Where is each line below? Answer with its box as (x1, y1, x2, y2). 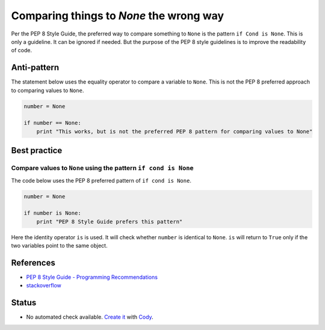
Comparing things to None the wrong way (11, 9, 224, 22)
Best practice (11, 145, 63, 156)
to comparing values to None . (11, 87, 84, 94)
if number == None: (23, 120, 81, 126)
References (11, 257, 55, 267)
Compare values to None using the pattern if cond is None (11, 164, 194, 173)
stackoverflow (26, 282, 61, 289)
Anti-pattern (11, 63, 60, 73)
